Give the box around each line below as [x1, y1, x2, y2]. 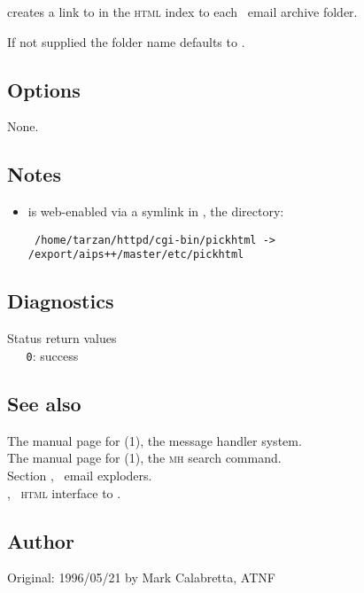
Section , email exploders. [7, 465, 152, 484]
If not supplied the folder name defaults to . [7, 32, 245, 51]
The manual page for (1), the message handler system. [7, 431, 302, 449]
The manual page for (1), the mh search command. [7, 449, 282, 467]
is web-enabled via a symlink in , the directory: [27, 202, 284, 221]
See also [7, 389, 81, 417]
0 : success [26, 346, 79, 364]
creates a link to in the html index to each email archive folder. [7, 3, 358, 20]
